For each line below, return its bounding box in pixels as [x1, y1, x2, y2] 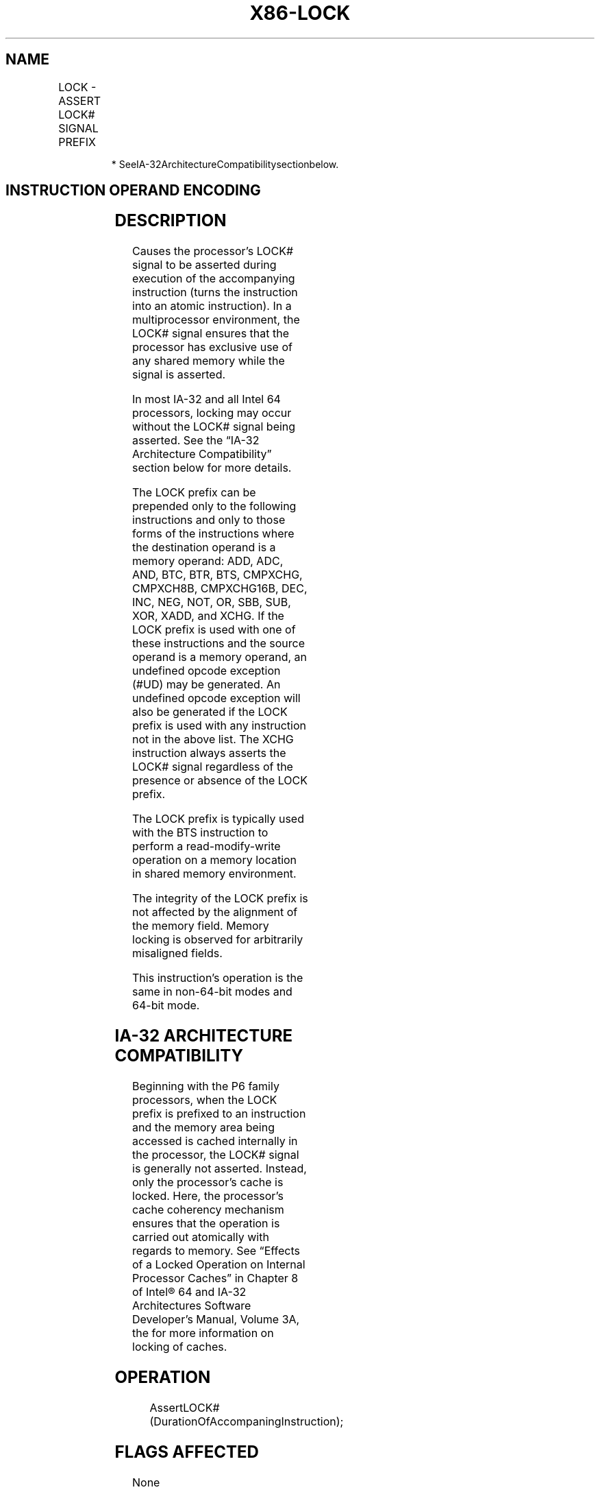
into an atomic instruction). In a [132, 299, 292, 313]
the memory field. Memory [132, 919, 269, 933]
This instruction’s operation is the [132, 971, 303, 985]
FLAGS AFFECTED [114, 1441, 259, 1462]
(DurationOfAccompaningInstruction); [149, 1414, 344, 1428]
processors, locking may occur [132, 406, 292, 420]
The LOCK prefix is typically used [132, 812, 304, 826]
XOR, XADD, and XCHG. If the [132, 609, 284, 623]
